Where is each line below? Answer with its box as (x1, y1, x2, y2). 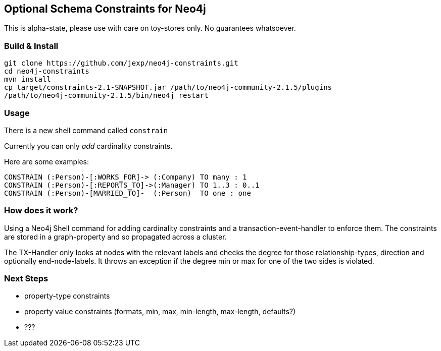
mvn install (4, 75, 51, 84)
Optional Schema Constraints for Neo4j (4, 3, 206, 15)
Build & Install (4, 40, 59, 51)
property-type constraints (24, 291, 110, 301)
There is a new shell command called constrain (4, 126, 168, 135)
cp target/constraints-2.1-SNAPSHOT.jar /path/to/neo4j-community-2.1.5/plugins (4, 83, 332, 92)
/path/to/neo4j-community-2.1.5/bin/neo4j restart (4, 91, 209, 100)
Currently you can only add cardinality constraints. (4, 141, 173, 150)
